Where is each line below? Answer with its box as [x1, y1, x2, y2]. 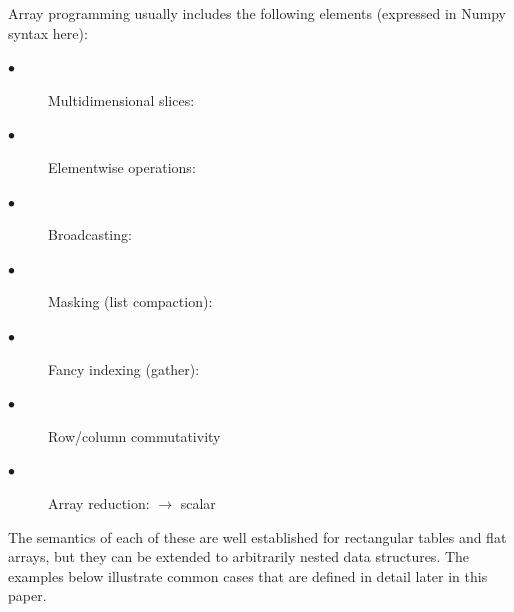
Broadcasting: [48, 224, 132, 245]
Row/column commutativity [48, 425, 221, 446]
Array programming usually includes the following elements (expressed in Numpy [8, 3, 506, 23]
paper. [8, 585, 47, 606]
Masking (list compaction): [48, 291, 213, 312]
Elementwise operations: [48, 156, 196, 177]
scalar [180, 492, 216, 513]
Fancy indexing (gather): [48, 358, 200, 379]
